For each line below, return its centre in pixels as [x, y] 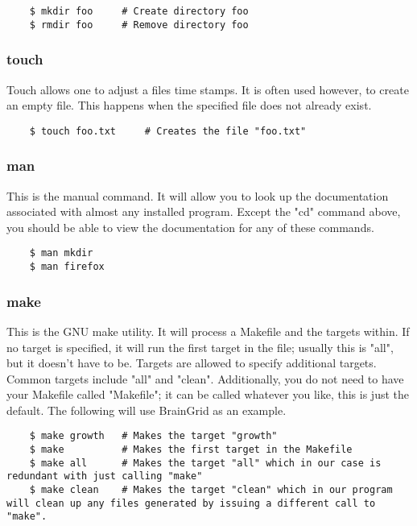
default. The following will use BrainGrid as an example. [147, 410]
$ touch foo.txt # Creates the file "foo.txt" [168, 131]
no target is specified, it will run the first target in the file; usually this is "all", [200, 347]
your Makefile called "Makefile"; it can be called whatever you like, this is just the [208, 394]
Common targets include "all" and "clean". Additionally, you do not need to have [205, 378]
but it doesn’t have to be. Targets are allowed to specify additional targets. [192, 363]
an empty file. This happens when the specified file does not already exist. [189, 105]
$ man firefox [67, 267]
